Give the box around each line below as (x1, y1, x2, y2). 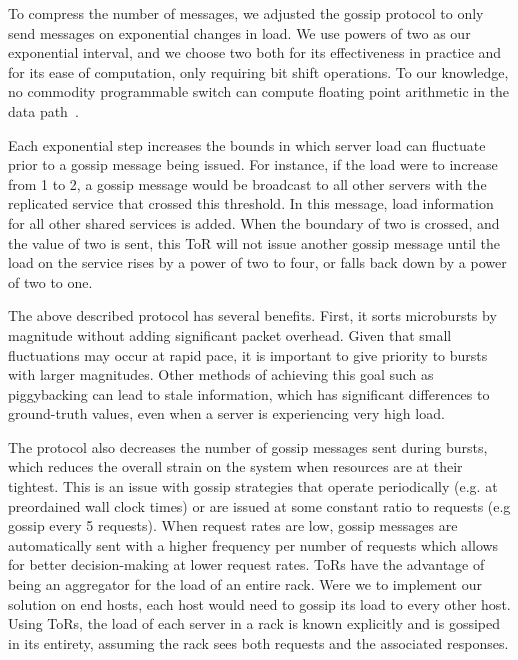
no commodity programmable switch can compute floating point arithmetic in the (8, 81, 510, 102)
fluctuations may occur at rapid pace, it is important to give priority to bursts (8, 344, 488, 365)
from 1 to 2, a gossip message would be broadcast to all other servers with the (8, 173, 487, 194)
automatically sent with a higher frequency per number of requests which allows (8, 534, 499, 555)
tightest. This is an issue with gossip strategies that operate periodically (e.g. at (8, 476, 498, 497)
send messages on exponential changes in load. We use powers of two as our (8, 22, 471, 43)
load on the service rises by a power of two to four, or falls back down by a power (8, 252, 507, 273)
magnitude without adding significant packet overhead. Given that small (8, 324, 452, 345)
